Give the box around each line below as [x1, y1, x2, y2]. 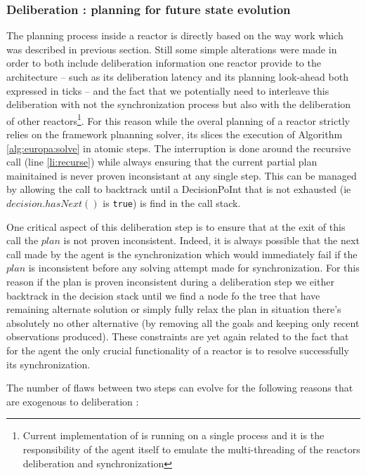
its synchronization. [6, 356, 91, 371]
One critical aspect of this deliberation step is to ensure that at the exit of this [6, 219, 346, 234]
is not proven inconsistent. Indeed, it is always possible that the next [63, 233, 360, 248]
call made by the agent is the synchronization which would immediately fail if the [6, 246, 358, 261]
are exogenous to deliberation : [6, 394, 139, 408]
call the [6, 233, 39, 248]
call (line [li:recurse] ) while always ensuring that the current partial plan [6, 154, 318, 169]
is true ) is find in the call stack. [103, 196, 241, 210]
